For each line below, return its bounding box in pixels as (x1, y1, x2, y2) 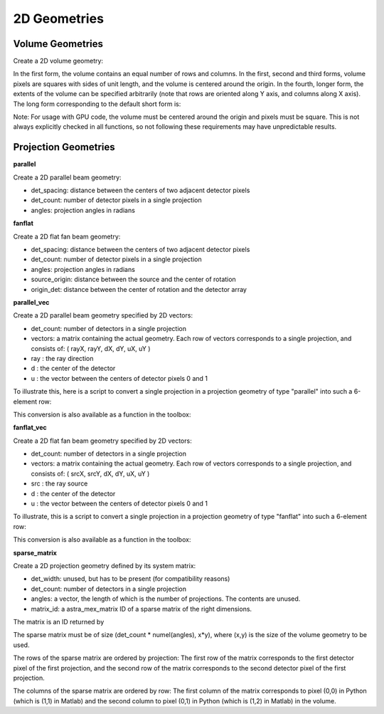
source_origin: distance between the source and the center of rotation (31, 275, 236, 284)
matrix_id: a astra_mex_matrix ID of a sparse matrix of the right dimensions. (31, 604, 252, 613)
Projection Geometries (13, 141, 115, 153)
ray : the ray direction (31, 354, 94, 362)
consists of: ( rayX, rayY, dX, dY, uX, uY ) (31, 344, 151, 352)
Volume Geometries (13, 38, 103, 50)
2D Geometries (13, 11, 105, 26)
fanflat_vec (13, 424, 48, 432)
